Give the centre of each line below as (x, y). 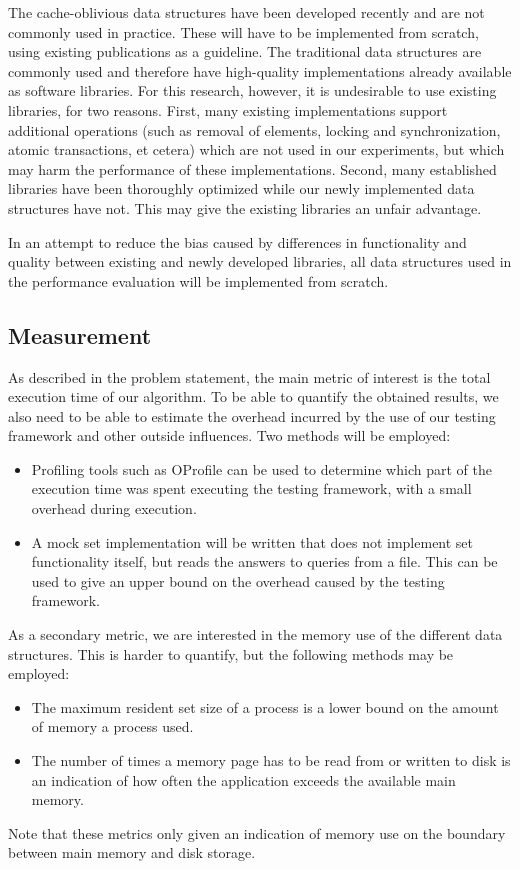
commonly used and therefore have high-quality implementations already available (260, 70)
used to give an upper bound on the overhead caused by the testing (238, 580)
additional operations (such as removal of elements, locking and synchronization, (254, 129)
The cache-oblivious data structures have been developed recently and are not (246, 12)
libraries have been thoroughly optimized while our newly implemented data (241, 188)
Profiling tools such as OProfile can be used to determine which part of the (261, 468)
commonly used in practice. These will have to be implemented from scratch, (243, 31)
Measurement (80, 334)
